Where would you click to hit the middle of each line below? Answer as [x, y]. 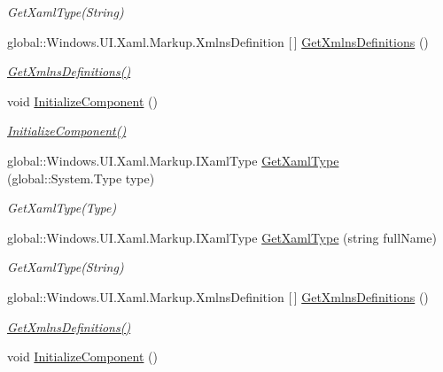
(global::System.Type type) [81, 178]
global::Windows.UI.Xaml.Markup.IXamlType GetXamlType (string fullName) [222, 237]
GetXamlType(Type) [62, 208]
